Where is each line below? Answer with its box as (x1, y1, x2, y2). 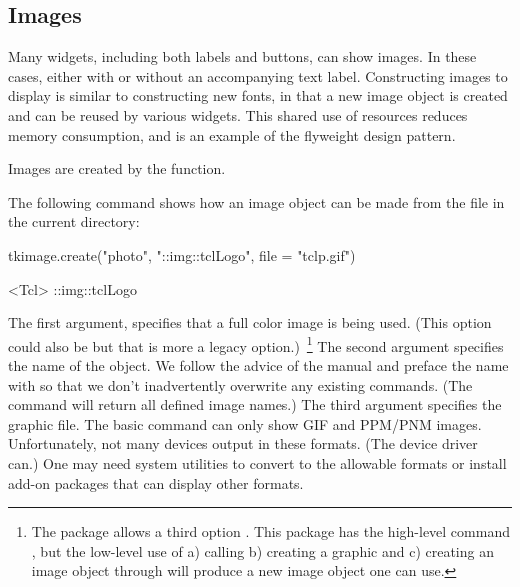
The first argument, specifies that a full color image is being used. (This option (8, 312, 492, 333)
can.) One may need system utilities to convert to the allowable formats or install (8, 452, 507, 473)
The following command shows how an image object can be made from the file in (8, 191, 505, 212)
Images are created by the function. (8, 158, 226, 179)
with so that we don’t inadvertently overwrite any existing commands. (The (8, 374, 473, 395)
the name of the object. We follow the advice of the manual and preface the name (8, 354, 509, 375)
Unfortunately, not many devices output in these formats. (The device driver (8, 433, 478, 454)
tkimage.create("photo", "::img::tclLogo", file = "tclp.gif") (8, 244, 356, 265)
